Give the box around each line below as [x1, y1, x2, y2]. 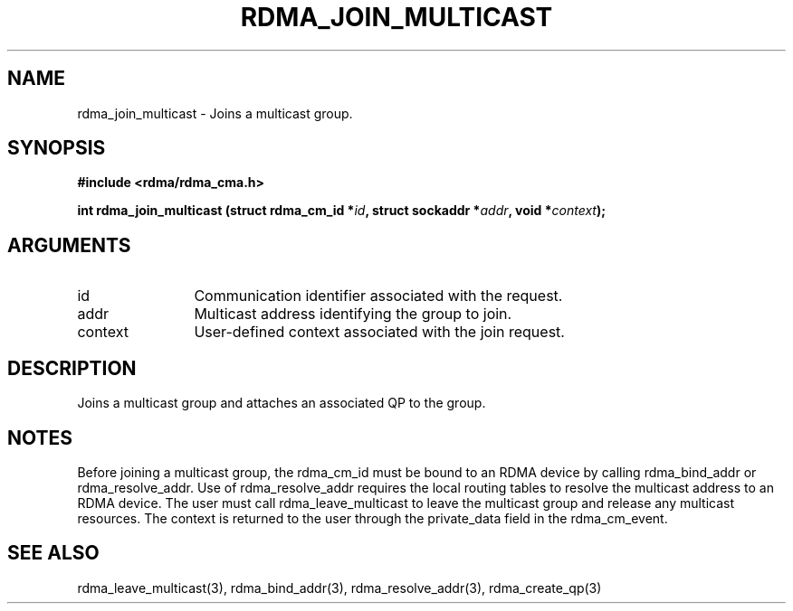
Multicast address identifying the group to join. [194, 305, 512, 324]
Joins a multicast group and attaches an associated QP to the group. [77, 395, 486, 411]
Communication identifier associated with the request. [194, 287, 563, 305]
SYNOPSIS [7, 136, 106, 160]
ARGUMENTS [7, 233, 131, 257]
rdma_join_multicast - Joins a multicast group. [77, 105, 353, 121]
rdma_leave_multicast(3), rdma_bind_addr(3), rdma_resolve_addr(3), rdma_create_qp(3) [77, 579, 602, 596]
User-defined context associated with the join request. [194, 323, 565, 342]
